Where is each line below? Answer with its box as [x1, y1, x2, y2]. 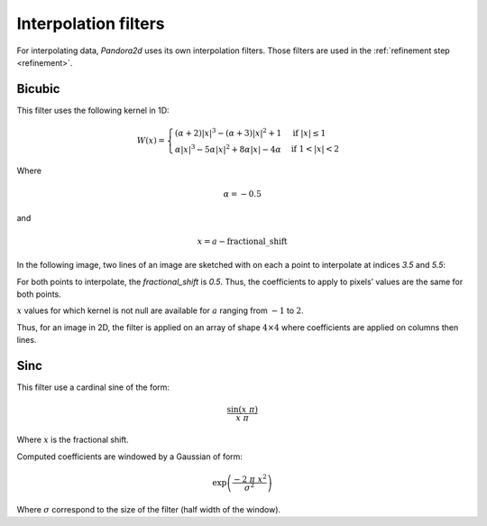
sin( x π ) [226, 404, 259, 415]
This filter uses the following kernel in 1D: [16, 105, 170, 115]
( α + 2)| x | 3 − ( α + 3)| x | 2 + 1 [174, 126, 282, 138]
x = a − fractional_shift [197, 235, 288, 246]
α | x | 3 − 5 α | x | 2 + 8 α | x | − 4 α [174, 143, 281, 154]
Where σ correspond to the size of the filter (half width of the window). [16, 503, 281, 514]
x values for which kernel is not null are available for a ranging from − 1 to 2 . [16, 305, 304, 316]
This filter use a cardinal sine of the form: [16, 382, 170, 392]
